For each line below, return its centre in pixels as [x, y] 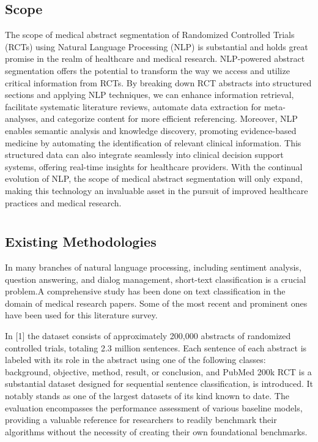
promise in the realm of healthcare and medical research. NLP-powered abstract [155, 58]
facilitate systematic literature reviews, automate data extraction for [133, 106]
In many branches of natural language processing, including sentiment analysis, [153, 267]
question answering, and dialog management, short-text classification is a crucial [156, 279]
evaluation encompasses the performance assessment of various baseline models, [154, 407]
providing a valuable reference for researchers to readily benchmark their [141, 420]
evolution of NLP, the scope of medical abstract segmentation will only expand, [154, 178]
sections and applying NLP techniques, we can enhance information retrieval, [150, 95]
